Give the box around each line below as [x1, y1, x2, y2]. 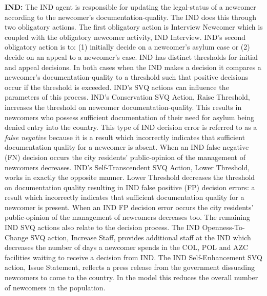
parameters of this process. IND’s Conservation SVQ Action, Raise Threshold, [5, 92, 250, 102]
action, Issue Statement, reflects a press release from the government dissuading [5, 262, 255, 272]
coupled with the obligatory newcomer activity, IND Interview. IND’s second [5, 31, 246, 42]
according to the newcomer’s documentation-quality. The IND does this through [5, 11, 256, 22]
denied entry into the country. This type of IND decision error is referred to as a [5, 122, 257, 132]
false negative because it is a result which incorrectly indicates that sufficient [5, 131, 245, 142]
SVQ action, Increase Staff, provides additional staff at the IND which [30, 232, 251, 242]
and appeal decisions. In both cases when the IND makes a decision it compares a [5, 61, 261, 72]
